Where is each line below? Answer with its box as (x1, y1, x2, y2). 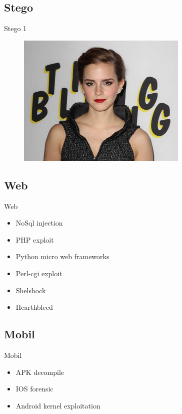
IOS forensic (15, 383, 53, 394)
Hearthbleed (15, 302, 53, 312)
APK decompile (15, 366, 64, 377)
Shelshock (15, 285, 46, 295)
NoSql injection (15, 218, 63, 228)
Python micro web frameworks (15, 251, 109, 262)
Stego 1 (4, 23, 27, 34)
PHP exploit (15, 234, 54, 245)
